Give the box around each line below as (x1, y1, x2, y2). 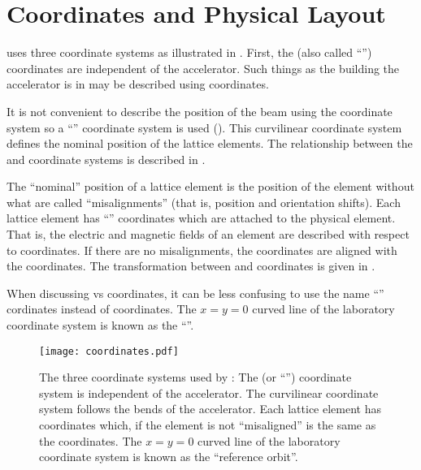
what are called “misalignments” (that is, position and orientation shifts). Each (7, 193, 401, 210)
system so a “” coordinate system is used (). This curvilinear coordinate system (7, 119, 402, 136)
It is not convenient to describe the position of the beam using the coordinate (7, 102, 393, 119)
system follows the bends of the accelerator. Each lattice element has (39, 400, 381, 417)
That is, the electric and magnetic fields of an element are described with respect (7, 226, 410, 243)
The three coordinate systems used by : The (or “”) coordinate (39, 369, 352, 386)
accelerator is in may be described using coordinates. (7, 75, 269, 93)
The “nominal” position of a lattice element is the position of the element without (7, 178, 414, 195)
